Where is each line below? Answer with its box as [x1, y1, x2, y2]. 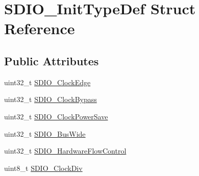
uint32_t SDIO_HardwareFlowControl [4, 145, 127, 156]
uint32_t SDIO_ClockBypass [4, 94, 97, 105]
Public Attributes [4, 53, 99, 68]
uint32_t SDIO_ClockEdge [4, 77, 91, 87]
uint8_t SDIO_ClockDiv [4, 162, 83, 173]
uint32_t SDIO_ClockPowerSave [4, 111, 108, 121]
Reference [4, 18, 75, 39]
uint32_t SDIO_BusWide [4, 128, 86, 139]
